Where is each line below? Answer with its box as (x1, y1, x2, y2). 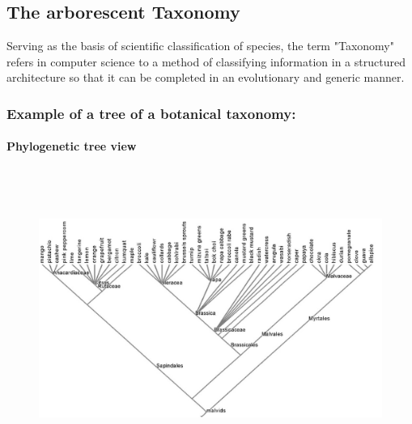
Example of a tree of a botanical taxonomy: (6, 103, 296, 123)
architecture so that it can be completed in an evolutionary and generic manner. (6, 69, 405, 86)
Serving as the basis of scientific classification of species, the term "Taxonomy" (6, 37, 394, 54)
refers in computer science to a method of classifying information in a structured (6, 53, 406, 70)
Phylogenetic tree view (6, 138, 137, 155)
